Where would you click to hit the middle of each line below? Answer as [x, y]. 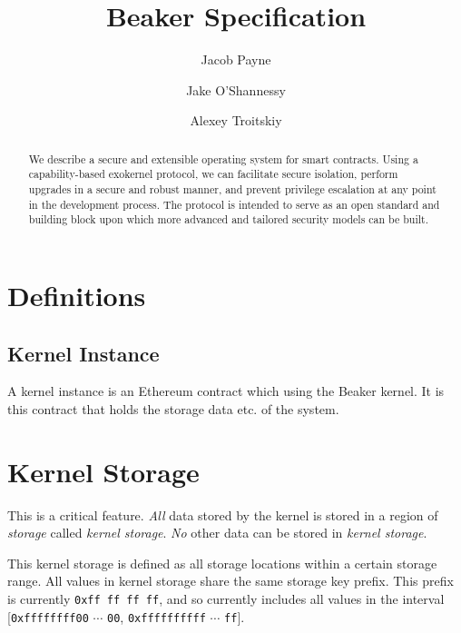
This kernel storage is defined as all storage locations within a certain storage [222, 563]
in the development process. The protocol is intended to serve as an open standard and [234, 204]
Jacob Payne [236, 59]
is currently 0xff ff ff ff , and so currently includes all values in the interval [226, 599]
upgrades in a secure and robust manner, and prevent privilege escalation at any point [232, 189]
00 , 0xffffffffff [157, 616]
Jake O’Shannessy [236, 89]
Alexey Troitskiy [236, 120]
